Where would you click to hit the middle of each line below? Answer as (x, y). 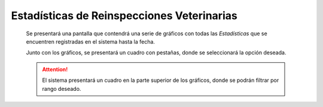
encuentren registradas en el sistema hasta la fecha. (91, 41)
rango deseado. (62, 88)
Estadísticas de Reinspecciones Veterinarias (124, 16)
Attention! (55, 69)
